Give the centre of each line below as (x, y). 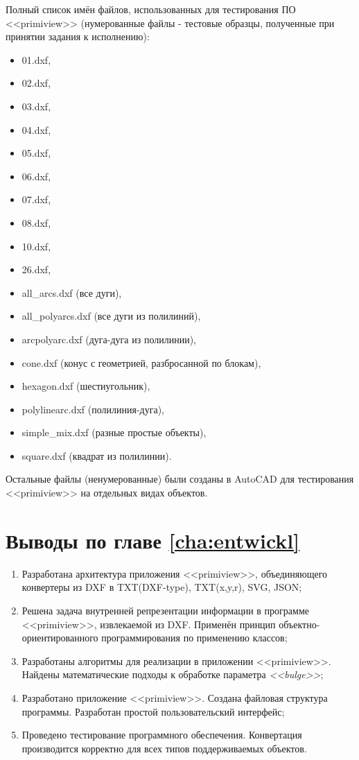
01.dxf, (36, 59)
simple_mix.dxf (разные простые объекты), (114, 432)
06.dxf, (36, 176)
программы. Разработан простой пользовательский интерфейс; (153, 711)
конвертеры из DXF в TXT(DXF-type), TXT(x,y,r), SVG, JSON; (162, 587)
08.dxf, (36, 222)
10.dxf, (36, 246)
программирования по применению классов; (194, 638)
